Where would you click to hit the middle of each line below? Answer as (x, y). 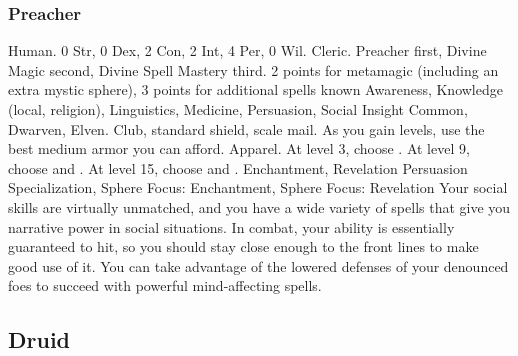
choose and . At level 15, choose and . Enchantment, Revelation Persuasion (238, 167)
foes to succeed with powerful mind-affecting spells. (165, 285)
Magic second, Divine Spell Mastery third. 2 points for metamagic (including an (253, 69)
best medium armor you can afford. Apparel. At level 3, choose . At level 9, (239, 148)
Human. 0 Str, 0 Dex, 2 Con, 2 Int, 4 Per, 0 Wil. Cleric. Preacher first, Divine (247, 50)
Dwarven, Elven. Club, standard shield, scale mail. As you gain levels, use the (246, 128)
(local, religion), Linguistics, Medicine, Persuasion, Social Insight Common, (238, 109)
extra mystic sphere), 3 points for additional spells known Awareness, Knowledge (255, 89)
